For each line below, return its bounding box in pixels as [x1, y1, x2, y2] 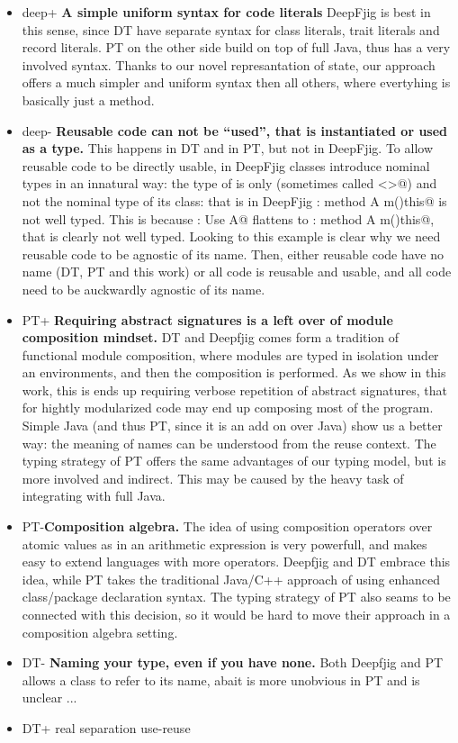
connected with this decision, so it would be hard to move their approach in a [22, 605, 451, 623]
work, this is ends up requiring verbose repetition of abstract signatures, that [22, 380, 447, 399]
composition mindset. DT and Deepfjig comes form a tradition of [22, 328, 400, 347]
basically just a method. [22, 90, 155, 109]
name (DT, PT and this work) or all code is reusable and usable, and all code [22, 262, 452, 281]
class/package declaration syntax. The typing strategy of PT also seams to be [22, 587, 451, 606]
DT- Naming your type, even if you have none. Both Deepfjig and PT [22, 653, 444, 672]
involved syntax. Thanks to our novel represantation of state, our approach [22, 55, 436, 74]
